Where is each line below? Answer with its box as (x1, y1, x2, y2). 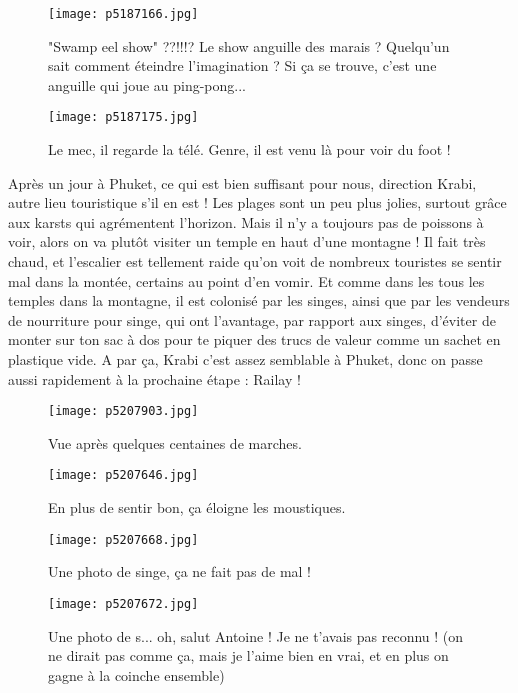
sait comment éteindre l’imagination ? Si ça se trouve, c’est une (48, 55, 437, 76)
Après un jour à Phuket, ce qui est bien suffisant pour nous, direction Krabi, (8, 172, 477, 193)
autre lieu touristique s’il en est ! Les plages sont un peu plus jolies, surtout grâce (8, 192, 507, 213)
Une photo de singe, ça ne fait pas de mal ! (48, 561, 312, 582)
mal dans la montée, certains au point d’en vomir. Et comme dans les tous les (8, 270, 485, 291)
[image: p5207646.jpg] (48, 468, 199, 483)
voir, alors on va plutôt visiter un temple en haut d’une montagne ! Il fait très (8, 231, 486, 252)
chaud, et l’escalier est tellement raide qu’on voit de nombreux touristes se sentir (8, 251, 502, 272)
